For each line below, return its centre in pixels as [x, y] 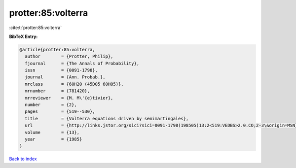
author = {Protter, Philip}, [69, 56]
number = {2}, [51, 105]
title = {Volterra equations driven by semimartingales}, [107, 118]
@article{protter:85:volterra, [57, 50]
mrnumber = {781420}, [57, 91]
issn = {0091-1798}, [61, 70]
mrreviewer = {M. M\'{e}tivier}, [69, 98]
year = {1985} [54, 139]
